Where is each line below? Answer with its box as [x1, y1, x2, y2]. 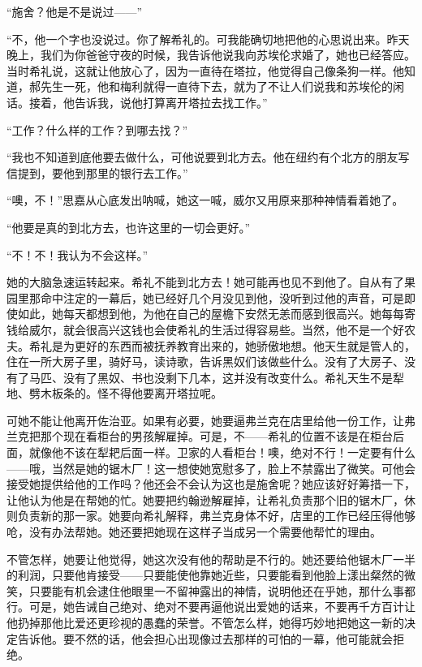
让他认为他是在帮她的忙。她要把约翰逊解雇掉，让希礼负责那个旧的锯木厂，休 [6, 491, 416, 508]
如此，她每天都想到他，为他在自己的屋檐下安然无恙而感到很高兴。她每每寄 [17, 305, 416, 322]
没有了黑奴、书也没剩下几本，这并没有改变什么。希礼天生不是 [62, 368, 393, 385]
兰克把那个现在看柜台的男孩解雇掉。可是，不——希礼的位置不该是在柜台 [6, 428, 393, 445]
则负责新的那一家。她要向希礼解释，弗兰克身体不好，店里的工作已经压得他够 [6, 507, 416, 524]
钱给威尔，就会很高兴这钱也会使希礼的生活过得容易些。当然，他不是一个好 [6, 321, 404, 338]
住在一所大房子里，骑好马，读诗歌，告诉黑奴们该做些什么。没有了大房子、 [6, 353, 404, 370]
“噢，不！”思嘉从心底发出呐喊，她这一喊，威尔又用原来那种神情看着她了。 [6, 191, 404, 209]
